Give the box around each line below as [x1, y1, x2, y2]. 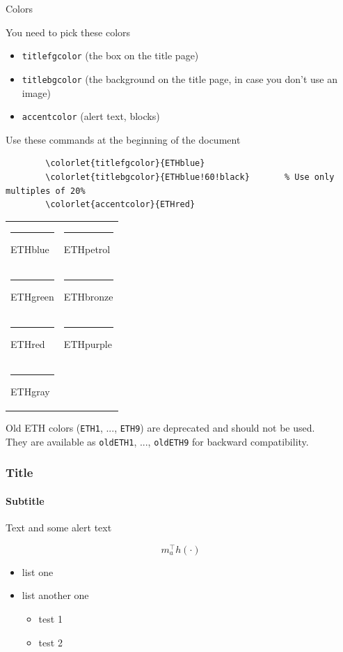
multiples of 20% [6, 185, 86, 196]
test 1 [38, 611, 63, 626]
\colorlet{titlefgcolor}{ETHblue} [45, 158, 205, 169]
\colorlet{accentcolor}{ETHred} [45, 199, 196, 210]
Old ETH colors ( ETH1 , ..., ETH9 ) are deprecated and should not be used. [6, 420, 315, 435]
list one [22, 564, 54, 579]
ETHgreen [10, 289, 54, 304]
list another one [22, 588, 89, 602]
